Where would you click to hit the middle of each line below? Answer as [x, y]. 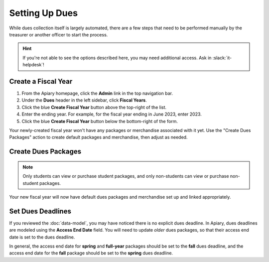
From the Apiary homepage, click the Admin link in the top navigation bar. [97, 93]
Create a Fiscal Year [41, 81]
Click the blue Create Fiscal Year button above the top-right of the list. [94, 107]
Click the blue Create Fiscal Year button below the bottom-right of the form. [100, 121]
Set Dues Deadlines [40, 211]
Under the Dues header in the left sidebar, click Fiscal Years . [84, 100]
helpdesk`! [33, 65]
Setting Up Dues [44, 13]
